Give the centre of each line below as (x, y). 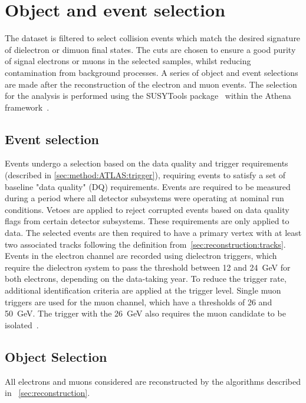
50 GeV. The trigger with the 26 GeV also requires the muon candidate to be (145, 313)
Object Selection (56, 356)
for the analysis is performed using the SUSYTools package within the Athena (148, 96)
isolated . (22, 324)
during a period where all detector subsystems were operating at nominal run (144, 198)
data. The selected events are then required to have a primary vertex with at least (153, 233)
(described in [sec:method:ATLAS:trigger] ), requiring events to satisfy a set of (145, 175)
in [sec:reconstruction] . (47, 393)
